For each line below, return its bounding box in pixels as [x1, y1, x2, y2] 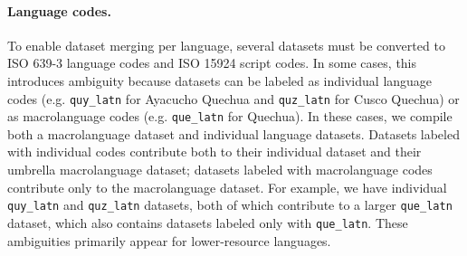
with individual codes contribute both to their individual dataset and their [7, 142, 422, 161]
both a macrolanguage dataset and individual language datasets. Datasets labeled [7, 124, 460, 143]
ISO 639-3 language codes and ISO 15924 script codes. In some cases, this [7, 53, 417, 72]
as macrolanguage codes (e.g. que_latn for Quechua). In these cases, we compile [7, 107, 453, 126]
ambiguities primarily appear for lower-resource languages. [7, 231, 331, 250]
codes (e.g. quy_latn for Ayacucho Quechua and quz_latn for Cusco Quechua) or [7, 89, 460, 108]
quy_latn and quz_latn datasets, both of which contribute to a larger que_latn [7, 195, 453, 214]
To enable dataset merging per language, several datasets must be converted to [7, 35, 445, 54]
